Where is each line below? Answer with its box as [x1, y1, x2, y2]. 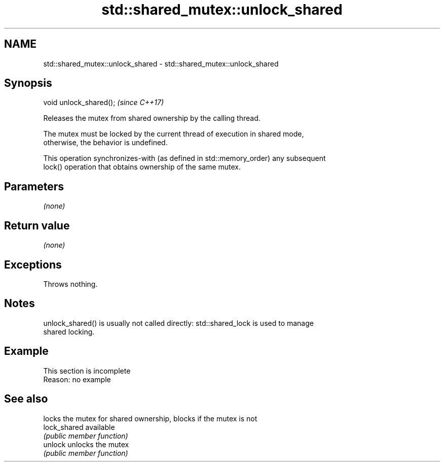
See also [4, 392, 48, 406]
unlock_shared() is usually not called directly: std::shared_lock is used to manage [43, 318, 314, 327]
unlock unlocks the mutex [43, 440, 129, 449]
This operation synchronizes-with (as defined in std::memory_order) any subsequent [43, 154, 326, 163]
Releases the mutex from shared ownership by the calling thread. [43, 114, 261, 123]
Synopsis [4, 77, 52, 90]
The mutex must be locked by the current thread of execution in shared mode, [43, 129, 304, 139]
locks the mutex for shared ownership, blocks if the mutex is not [43, 414, 257, 423]
